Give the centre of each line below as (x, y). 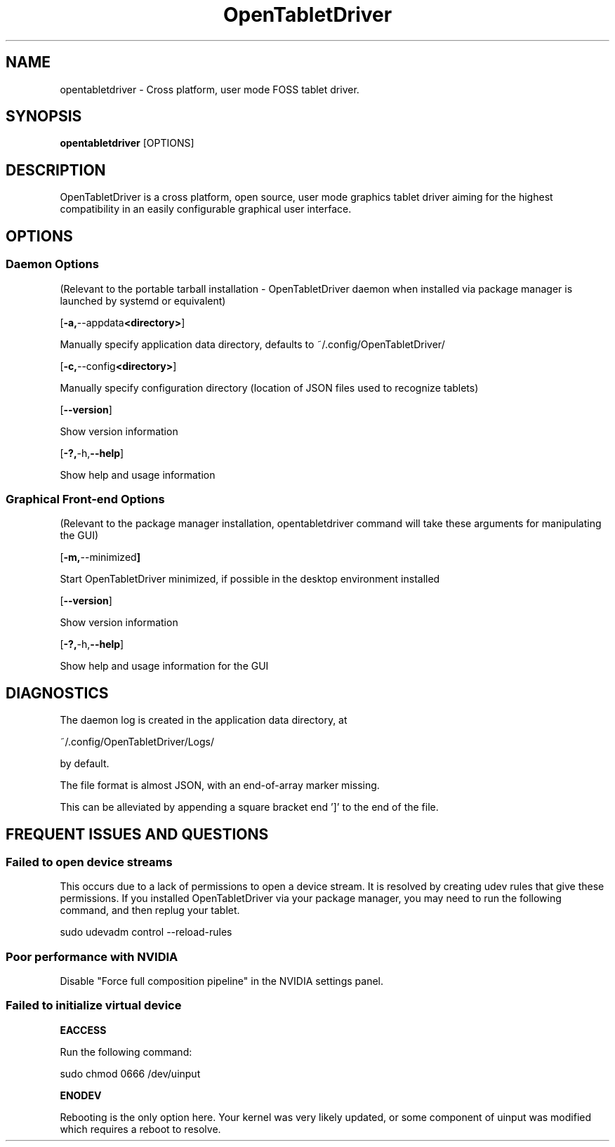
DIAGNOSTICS (57, 693)
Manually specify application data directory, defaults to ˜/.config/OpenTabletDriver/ (252, 344)
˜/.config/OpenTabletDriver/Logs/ (137, 742)
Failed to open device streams (89, 862)
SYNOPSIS (44, 117)
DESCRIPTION (56, 170)
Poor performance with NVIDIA (92, 956)
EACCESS (83, 1030)
